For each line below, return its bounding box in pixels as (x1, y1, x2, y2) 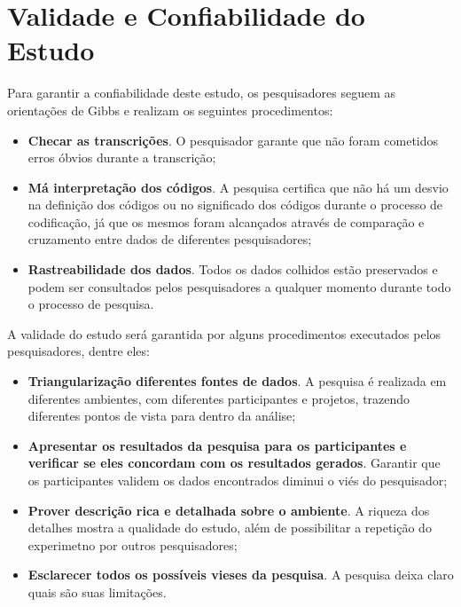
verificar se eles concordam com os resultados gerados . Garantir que (27, 453, 441, 472)
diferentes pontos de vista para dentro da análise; (27, 406, 296, 425)
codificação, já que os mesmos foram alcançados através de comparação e (27, 212, 425, 231)
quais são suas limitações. (27, 582, 167, 601)
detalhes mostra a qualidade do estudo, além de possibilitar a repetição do (27, 518, 432, 537)
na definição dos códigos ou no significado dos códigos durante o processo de (27, 195, 443, 214)
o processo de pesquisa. (27, 295, 154, 313)
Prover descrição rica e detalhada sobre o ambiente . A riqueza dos (27, 501, 430, 519)
